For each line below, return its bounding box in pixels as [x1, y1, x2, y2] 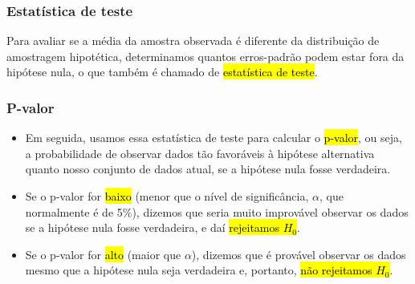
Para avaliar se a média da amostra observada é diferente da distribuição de [6, 32, 380, 49]
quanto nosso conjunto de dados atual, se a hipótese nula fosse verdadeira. [25, 160, 391, 177]
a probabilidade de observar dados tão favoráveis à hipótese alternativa [25, 144, 375, 161]
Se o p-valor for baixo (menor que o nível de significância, [25, 188, 309, 204]
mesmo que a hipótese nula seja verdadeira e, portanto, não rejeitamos [25, 262, 372, 278]
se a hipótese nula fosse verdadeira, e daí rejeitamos [25, 219, 280, 236]
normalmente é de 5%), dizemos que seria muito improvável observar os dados [25, 203, 409, 220]
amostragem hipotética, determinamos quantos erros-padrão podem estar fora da [6, 47, 405, 64]
